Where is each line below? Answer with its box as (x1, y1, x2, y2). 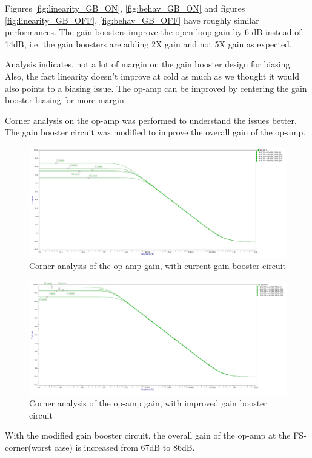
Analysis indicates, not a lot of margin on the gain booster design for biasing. (5, 58, 293, 70)
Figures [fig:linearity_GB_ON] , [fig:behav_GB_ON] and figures (5, 2, 245, 14)
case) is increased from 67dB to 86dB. (54, 441, 195, 453)
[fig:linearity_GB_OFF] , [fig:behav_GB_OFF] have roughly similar (5, 13, 259, 26)
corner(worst (5, 441, 51, 453)
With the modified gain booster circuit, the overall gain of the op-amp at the (5, 429, 291, 442)
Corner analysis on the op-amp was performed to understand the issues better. (5, 114, 297, 126)
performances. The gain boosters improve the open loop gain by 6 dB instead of (5, 26, 302, 38)
